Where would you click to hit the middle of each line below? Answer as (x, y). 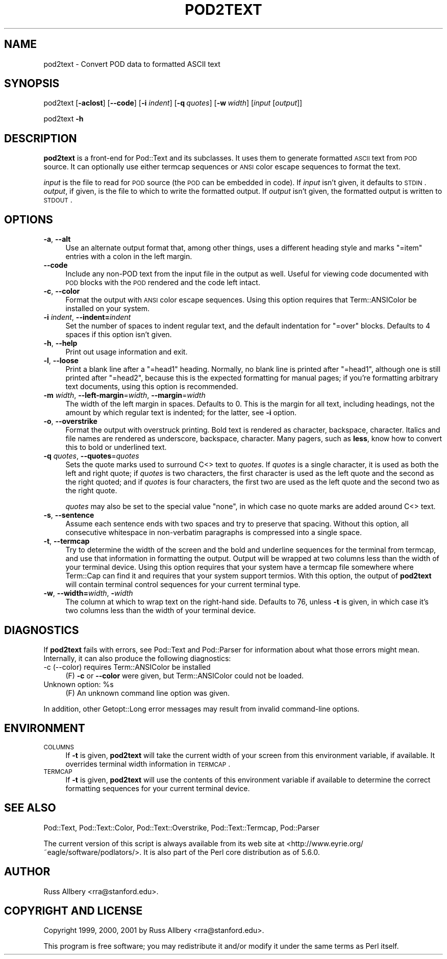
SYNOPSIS (32, 84)
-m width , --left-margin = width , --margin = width (125, 395)
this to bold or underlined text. (116, 447)
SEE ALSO (30, 808)
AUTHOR (27, 872)
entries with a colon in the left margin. (129, 257)
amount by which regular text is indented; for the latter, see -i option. (181, 413)
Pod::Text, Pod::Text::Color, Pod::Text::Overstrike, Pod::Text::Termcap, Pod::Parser (181, 827)
